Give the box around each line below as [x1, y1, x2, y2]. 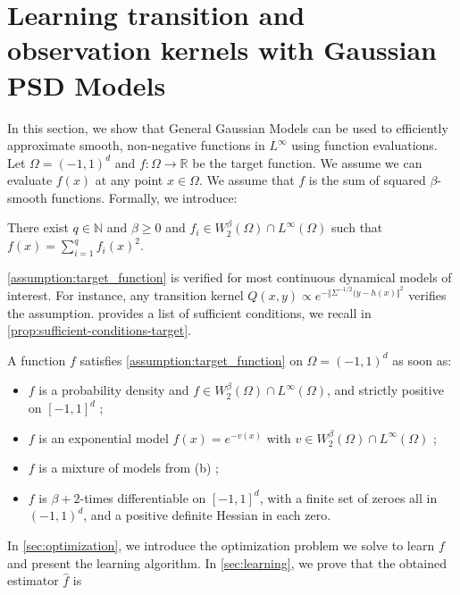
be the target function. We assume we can [192, 153, 422, 172]
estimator [7, 571, 59, 590]
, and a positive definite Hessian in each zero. [83, 506, 331, 524]
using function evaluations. [291, 136, 438, 155]
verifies [408, 286, 447, 305]
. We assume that [198, 171, 295, 189]
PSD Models [7, 66, 166, 103]
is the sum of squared [308, 171, 426, 189]
